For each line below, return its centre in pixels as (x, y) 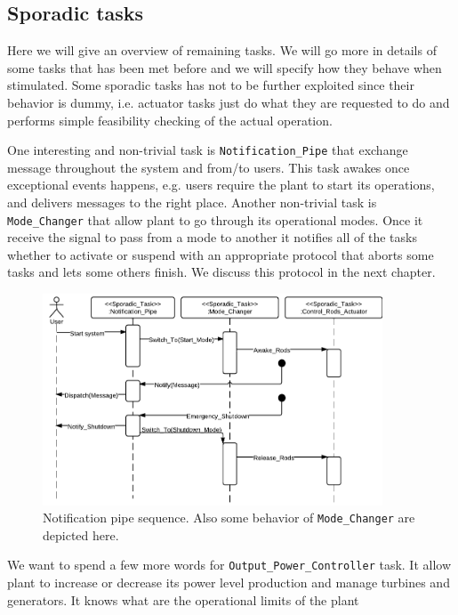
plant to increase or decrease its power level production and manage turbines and (229, 583)
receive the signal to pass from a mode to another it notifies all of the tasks (212, 237)
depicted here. (81, 534)
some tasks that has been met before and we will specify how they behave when (225, 67)
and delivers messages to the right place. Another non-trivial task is (192, 202)
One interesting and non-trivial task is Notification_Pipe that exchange (208, 150)
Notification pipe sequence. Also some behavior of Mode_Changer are (229, 518)
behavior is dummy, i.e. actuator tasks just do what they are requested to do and (229, 102)
